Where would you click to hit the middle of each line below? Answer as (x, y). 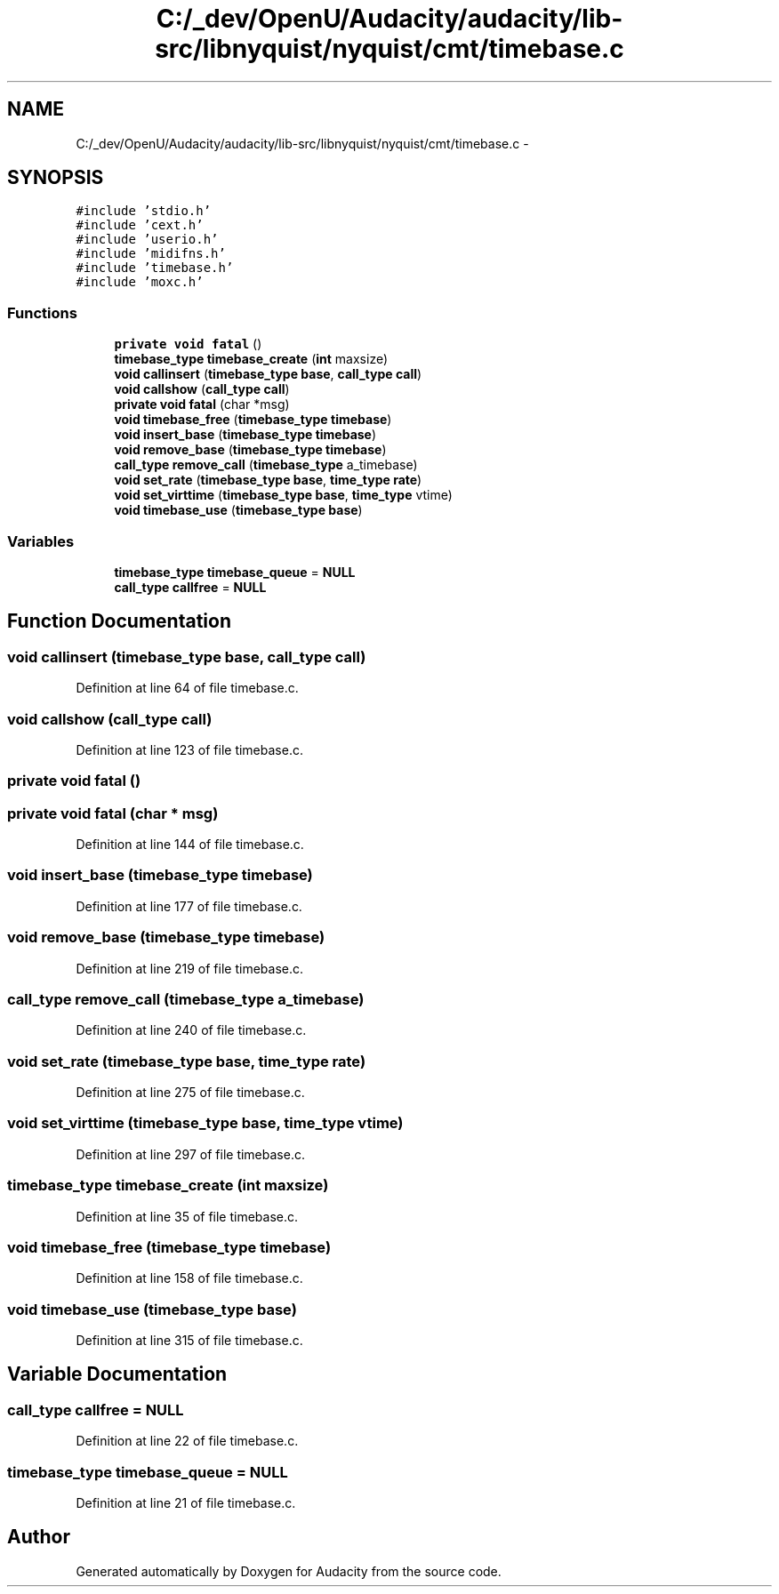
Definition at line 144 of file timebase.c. (190, 845)
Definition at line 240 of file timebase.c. (191, 1030)
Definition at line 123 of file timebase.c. (189, 749)
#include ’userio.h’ (147, 240)
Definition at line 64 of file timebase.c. (187, 688)
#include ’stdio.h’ (144, 211)
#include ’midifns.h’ (151, 254)
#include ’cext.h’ (140, 225)
